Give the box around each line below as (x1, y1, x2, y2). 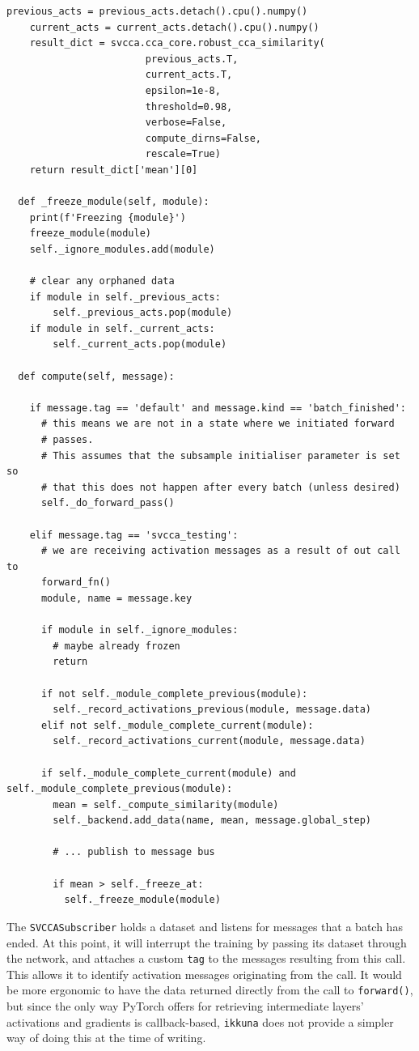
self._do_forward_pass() (40, 497, 175, 509)
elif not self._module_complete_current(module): (40, 719, 314, 731)
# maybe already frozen (53, 640, 180, 652)
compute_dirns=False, (145, 132, 261, 144)
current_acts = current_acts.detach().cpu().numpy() (29, 21, 320, 33)
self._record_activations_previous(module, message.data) (53, 704, 372, 716)
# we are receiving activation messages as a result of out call (40, 545, 400, 557)
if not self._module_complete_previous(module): (40, 687, 308, 700)
